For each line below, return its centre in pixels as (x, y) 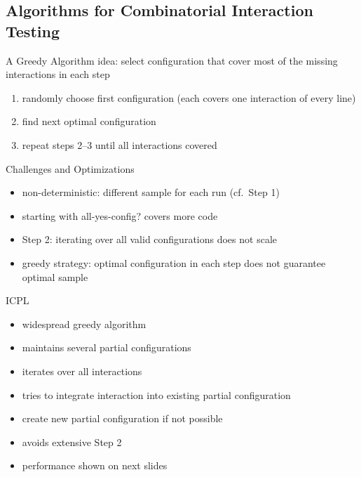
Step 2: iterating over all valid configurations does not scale (149, 239)
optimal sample (55, 276)
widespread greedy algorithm (84, 324)
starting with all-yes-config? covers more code (120, 215)
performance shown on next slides (95, 465)
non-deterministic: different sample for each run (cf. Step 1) (151, 192)
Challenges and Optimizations (70, 168)
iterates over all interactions (82, 371)
